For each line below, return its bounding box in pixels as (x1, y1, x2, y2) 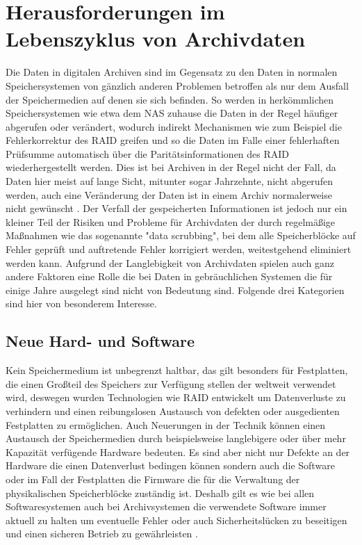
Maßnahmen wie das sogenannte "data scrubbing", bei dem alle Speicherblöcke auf (6, 228, 356, 243)
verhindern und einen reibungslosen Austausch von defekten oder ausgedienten (6, 403, 340, 418)
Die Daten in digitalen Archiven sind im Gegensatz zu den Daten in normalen (6, 65, 338, 79)
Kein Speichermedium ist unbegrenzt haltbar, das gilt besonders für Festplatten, (6, 363, 348, 377)
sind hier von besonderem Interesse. (6, 296, 157, 311)
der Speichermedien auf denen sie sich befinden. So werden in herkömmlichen (6, 92, 334, 106)
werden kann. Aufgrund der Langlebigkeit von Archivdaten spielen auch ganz (6, 255, 334, 270)
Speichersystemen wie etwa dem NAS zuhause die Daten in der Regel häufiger (6, 106, 338, 120)
